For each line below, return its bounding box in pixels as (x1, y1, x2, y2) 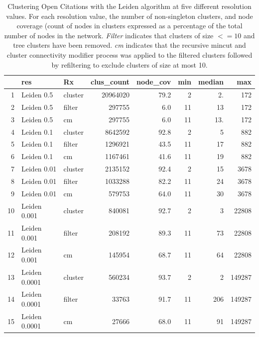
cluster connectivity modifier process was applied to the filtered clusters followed (6, 49, 253, 60)
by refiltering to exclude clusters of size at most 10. (51, 59, 208, 70)
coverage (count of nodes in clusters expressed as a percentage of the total (16, 20, 243, 31)
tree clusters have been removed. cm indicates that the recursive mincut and (13, 40, 246, 50)
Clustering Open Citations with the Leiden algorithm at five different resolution (7, 1, 252, 11)
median (198, 77, 224, 87)
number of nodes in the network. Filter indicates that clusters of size (4, 30, 214, 40)
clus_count (90, 77, 129, 87)
